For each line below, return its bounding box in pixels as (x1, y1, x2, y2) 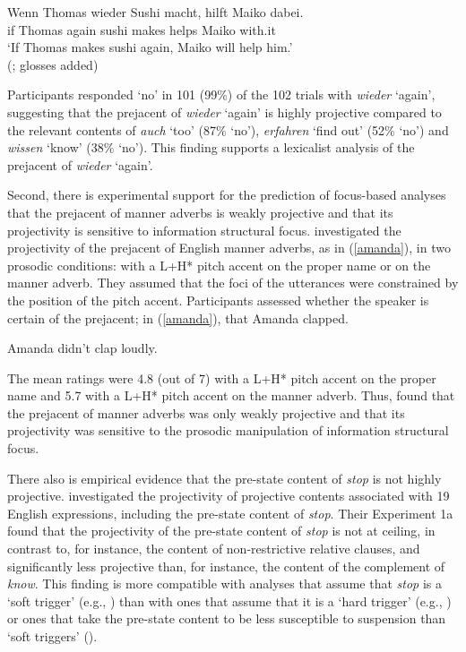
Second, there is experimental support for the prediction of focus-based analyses (7, 185, 446, 204)
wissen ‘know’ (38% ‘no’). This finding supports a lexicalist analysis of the (7, 138, 415, 157)
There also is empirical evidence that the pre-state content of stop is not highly (7, 468, 442, 487)
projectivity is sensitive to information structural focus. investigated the (7, 220, 401, 239)
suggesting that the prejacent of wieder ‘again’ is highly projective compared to (7, 102, 442, 121)
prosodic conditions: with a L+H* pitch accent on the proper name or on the (7, 255, 431, 274)
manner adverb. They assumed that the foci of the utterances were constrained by (7, 273, 459, 292)
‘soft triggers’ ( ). (7, 627, 98, 645)
